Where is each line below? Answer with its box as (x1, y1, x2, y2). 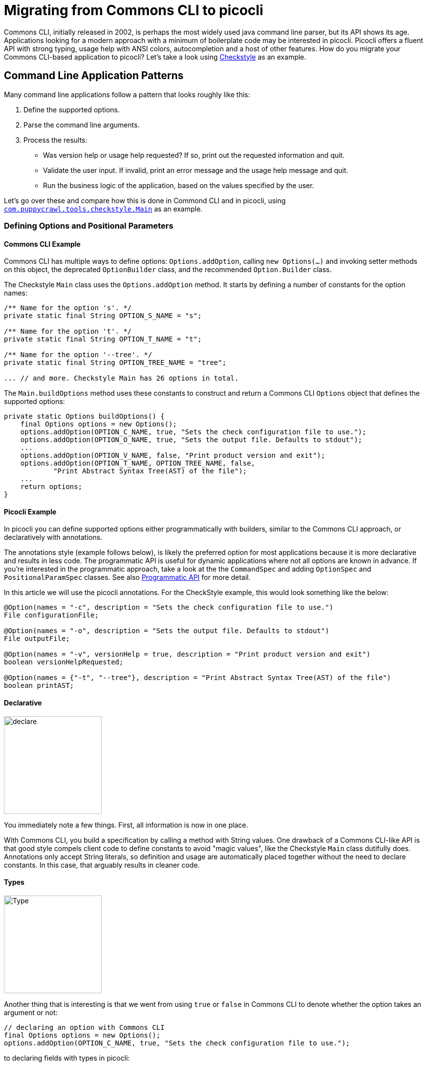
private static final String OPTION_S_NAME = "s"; (4, 312, 202, 320)
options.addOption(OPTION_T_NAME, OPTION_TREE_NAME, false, (20, 459, 256, 468)
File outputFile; (4, 635, 70, 643)
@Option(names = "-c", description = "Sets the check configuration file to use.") (4, 603, 334, 612)
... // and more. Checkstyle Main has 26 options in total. (4, 374, 239, 383)
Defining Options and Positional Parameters (4, 220, 173, 231)
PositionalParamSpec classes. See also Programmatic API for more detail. (4, 573, 251, 582)
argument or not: (4, 1008, 58, 1017)
